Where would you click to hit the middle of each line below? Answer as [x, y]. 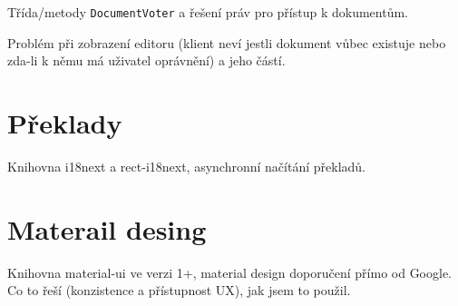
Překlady [65, 123]
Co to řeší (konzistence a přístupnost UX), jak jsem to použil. [179, 290]
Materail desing [107, 228]
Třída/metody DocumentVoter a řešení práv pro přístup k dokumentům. [208, 12]
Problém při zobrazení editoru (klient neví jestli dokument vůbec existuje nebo [227, 42]
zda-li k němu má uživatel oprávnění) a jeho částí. [146, 60]
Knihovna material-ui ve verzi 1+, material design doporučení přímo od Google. [230, 272]
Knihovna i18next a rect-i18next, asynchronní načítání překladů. [186, 166]
